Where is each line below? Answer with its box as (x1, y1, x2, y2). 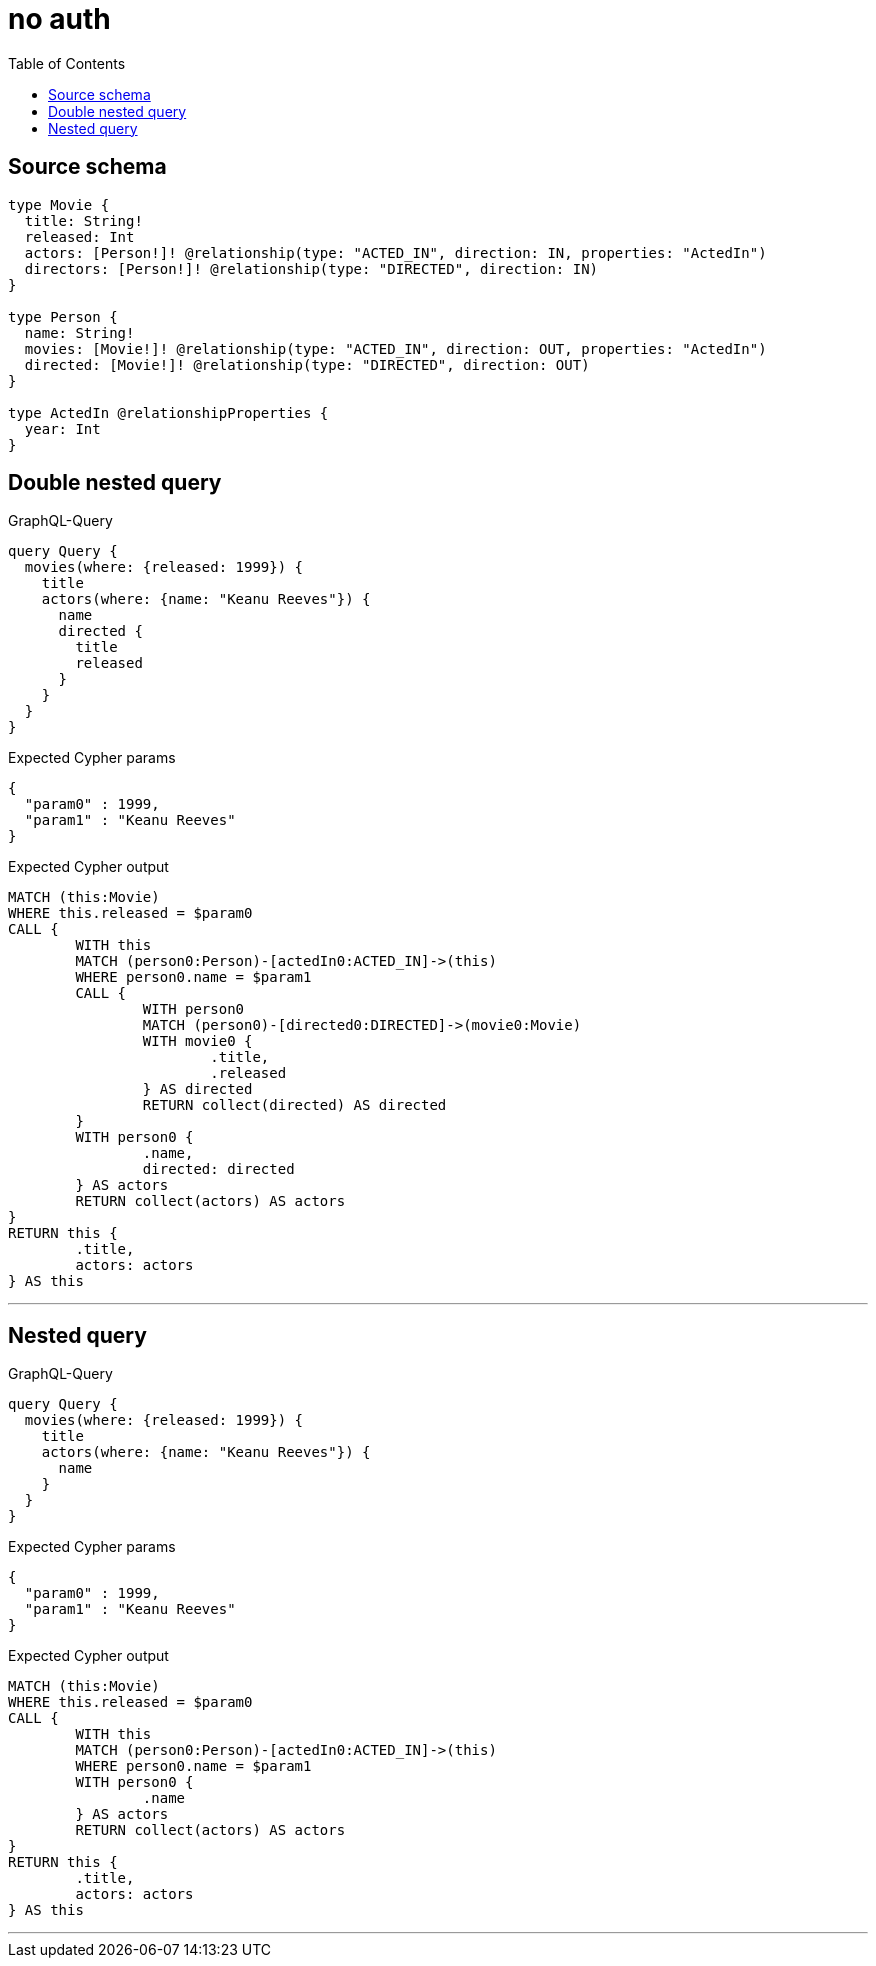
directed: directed (142, 1161, 295, 1178)
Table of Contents (8, 54, 126, 72)
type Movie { (8, 196, 110, 213)
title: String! (24, 212, 143, 229)
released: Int (24, 228, 135, 245)
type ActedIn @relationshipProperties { (8, 404, 329, 421)
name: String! (24, 324, 135, 341)
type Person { (8, 308, 118, 325)
